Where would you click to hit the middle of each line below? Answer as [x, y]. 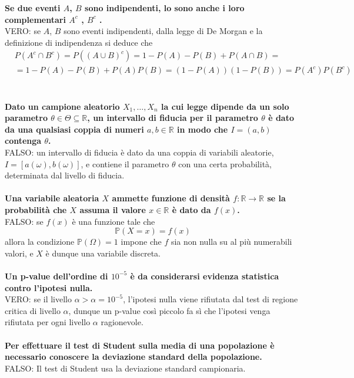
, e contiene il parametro [125, 163]
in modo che [203, 129]
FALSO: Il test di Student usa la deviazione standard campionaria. [125, 368]
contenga [23, 141]
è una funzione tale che [113, 221]
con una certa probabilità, [225, 163]
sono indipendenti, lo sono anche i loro [165, 8]
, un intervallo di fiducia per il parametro [173, 118]
